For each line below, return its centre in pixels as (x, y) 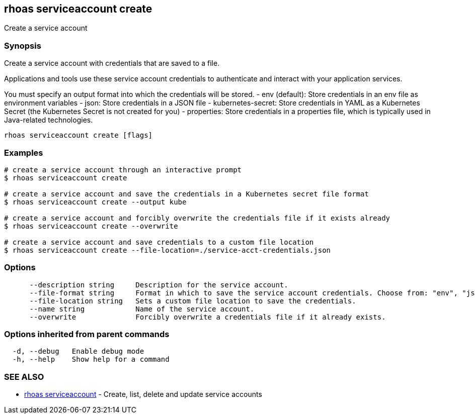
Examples (24, 152)
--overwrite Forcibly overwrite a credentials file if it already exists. (208, 317)
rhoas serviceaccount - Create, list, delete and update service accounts (143, 394)
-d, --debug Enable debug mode (78, 351)
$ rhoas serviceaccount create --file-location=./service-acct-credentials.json (168, 250)
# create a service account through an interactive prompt (123, 170)
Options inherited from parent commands (87, 334)
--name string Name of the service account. (142, 309)
